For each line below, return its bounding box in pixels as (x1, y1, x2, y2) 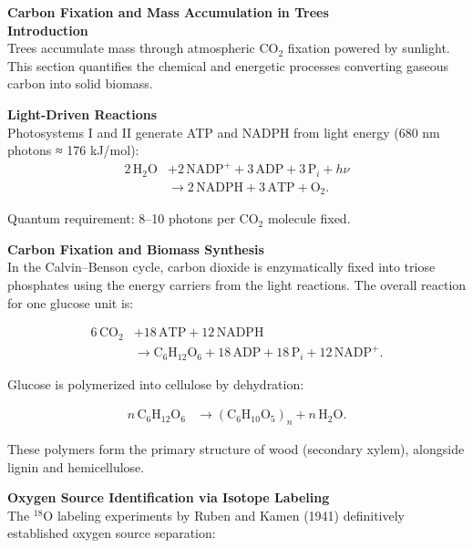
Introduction (7, 20, 88, 39)
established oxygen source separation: (7, 523, 216, 543)
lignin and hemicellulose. (7, 457, 145, 476)
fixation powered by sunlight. (287, 38, 450, 57)
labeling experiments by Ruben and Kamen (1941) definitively (57, 505, 405, 524)
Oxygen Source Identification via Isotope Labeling (7, 488, 330, 507)
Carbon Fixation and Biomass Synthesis (7, 239, 264, 258)
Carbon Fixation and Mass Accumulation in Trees (7, 3, 329, 21)
